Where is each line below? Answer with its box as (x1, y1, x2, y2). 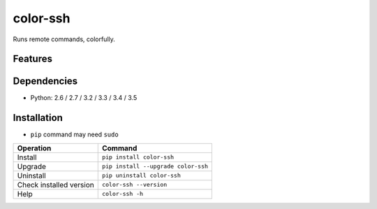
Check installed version (17, 180, 94, 189)
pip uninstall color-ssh (101, 172, 181, 180)
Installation (13, 112, 63, 124)
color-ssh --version (101, 181, 168, 189)
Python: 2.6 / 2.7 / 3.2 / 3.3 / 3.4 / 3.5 (30, 94, 138, 102)
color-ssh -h (101, 190, 143, 198)
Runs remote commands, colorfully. (13, 35, 115, 43)
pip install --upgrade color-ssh (101, 163, 209, 171)
